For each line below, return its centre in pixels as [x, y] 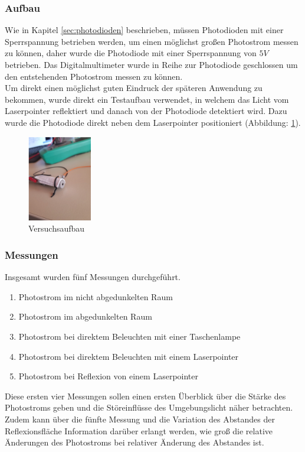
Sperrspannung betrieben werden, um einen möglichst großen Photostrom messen [152, 41]
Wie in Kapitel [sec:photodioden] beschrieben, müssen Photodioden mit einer [144, 30]
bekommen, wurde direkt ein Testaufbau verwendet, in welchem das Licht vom [147, 99]
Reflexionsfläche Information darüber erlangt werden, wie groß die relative [139, 430]
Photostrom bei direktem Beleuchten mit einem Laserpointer [129, 356]
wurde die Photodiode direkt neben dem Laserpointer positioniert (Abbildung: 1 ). [153, 122]
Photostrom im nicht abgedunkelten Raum [96, 296]
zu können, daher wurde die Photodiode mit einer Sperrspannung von [131, 53]
